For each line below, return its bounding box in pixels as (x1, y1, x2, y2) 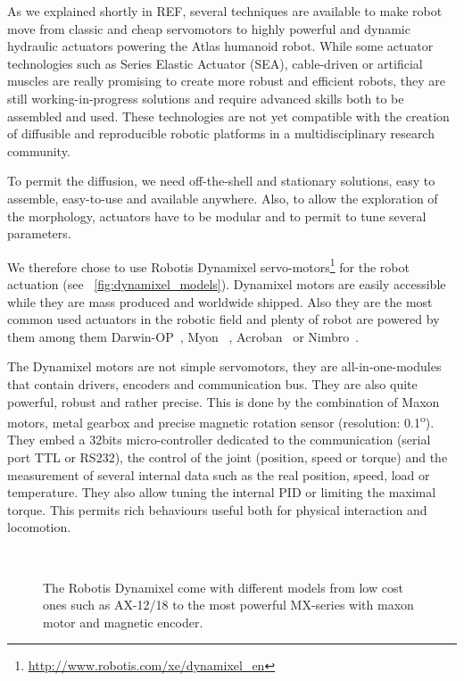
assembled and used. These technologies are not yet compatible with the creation (7, 106, 450, 125)
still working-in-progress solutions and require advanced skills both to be (7, 88, 404, 107)
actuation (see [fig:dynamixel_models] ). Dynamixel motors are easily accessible (7, 274, 446, 293)
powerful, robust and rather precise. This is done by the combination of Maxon (7, 392, 440, 411)
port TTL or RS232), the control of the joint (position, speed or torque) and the (7, 447, 448, 466)
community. (7, 141, 70, 160)
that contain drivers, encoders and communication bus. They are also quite (7, 374, 418, 393)
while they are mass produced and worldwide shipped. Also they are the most (7, 292, 433, 311)
